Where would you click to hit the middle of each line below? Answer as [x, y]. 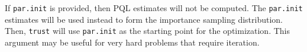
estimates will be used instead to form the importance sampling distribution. [144, 19]
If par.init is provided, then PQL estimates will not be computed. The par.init [154, 8]
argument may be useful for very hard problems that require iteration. [132, 42]
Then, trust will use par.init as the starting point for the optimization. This [147, 31]
